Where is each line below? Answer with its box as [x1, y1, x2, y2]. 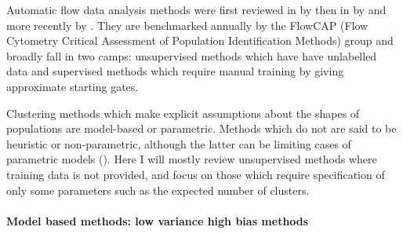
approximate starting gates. [6, 78, 139, 94]
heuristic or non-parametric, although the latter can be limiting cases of [6, 135, 351, 152]
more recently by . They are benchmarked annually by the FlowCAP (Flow [6, 16, 369, 33]
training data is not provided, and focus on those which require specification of [6, 166, 385, 182]
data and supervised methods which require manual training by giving [6, 63, 344, 79]
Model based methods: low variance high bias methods [6, 212, 309, 229]
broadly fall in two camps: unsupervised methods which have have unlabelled [6, 47, 377, 64]
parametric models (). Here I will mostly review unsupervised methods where [6, 151, 377, 167]
